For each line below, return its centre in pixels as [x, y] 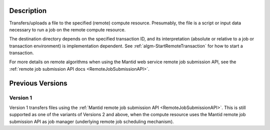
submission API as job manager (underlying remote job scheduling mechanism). [92, 122]
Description [28, 11]
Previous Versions [38, 83]
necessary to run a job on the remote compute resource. [67, 29]
